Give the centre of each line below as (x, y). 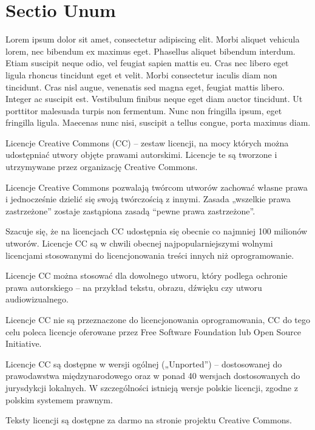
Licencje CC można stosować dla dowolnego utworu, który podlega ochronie (147, 275)
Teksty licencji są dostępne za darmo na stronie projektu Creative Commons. (149, 420)
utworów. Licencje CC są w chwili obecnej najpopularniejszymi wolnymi (139, 243)
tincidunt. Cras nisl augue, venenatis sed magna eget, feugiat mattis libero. (145, 87)
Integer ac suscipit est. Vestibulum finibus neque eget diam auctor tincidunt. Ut (154, 99)
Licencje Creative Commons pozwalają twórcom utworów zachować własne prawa (157, 187)
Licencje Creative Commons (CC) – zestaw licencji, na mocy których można (147, 142)
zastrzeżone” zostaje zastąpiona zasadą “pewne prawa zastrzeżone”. (130, 210)
